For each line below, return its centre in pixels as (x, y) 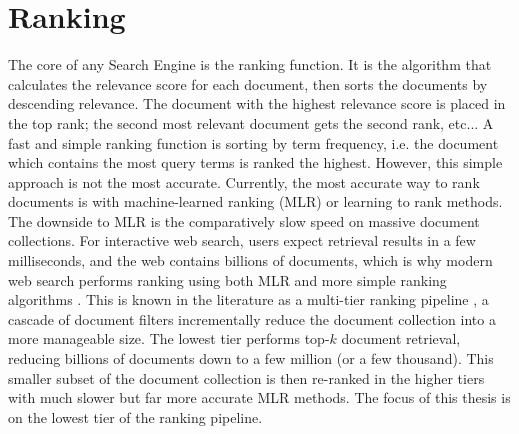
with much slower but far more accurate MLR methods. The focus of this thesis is (259, 397)
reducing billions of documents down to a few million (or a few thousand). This (251, 358)
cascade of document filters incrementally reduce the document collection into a (252, 318)
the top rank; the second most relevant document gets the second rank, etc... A (251, 122)
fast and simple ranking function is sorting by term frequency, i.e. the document (253, 142)
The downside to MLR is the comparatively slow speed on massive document (244, 220)
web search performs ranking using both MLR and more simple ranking (227, 279)
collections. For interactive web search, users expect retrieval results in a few (242, 240)
